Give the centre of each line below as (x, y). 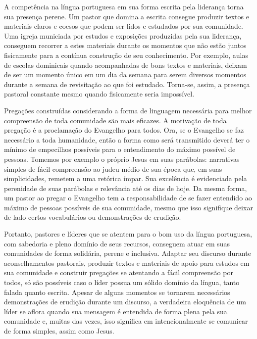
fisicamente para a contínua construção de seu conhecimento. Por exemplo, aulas (126, 55)
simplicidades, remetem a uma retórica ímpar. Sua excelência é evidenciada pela (126, 178)
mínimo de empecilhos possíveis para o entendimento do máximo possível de (120, 149)
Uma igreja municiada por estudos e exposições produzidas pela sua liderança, (123, 35)
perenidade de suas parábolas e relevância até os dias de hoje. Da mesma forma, (126, 188)
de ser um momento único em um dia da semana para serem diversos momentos (125, 74)
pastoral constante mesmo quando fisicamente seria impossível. (99, 94)
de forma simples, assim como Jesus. (59, 331)
